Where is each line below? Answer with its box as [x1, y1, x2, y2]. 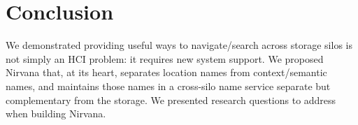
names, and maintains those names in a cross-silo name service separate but [6, 78, 331, 93]
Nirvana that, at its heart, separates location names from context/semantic [6, 65, 327, 80]
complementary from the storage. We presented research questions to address [6, 92, 336, 107]
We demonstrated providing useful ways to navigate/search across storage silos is [6, 38, 352, 52]
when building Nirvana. [6, 106, 106, 121]
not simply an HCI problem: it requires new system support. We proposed [6, 51, 324, 66]
